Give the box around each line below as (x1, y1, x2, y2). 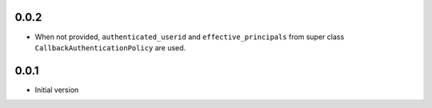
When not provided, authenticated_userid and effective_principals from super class (34, 32, 345, 42)
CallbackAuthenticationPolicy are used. (34, 42, 186, 52)
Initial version (34, 85, 79, 94)
